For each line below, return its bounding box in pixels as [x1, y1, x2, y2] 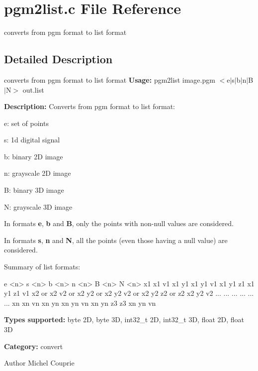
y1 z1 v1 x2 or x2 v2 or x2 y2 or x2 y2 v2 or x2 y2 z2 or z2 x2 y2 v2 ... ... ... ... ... [4, 288, 254, 298]
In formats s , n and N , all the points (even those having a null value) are [4, 235, 228, 245]
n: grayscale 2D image [4, 168, 71, 178]
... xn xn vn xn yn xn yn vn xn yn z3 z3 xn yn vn [4, 297, 156, 308]
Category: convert [4, 341, 63, 351]
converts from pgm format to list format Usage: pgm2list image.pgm [4, 74, 215, 85]
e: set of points [4, 118, 49, 128]
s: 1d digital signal [4, 134, 60, 145]
